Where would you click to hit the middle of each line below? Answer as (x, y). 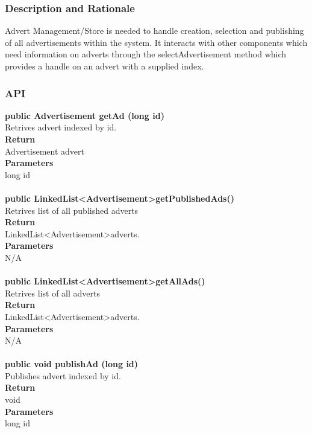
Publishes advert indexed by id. (63, 375)
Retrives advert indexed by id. (61, 127)
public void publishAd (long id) (72, 364)
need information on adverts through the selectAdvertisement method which (146, 54)
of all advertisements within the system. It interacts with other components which (156, 42)
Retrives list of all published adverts (72, 210)
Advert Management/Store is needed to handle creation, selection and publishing (154, 30)
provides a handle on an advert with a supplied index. (105, 66)
